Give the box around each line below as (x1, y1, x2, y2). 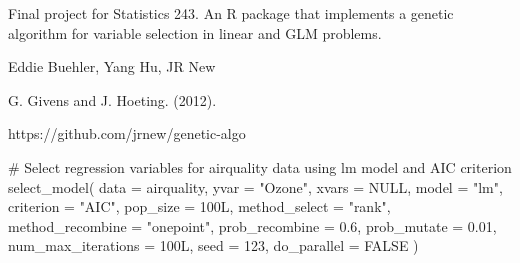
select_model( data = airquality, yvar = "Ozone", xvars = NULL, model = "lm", (8, 176, 503, 197)
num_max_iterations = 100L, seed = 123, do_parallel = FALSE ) (8, 235, 419, 256)
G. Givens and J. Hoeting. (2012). (8, 89, 217, 110)
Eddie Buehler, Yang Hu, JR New (8, 56, 216, 77)
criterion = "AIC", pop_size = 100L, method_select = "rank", (8, 196, 391, 217)
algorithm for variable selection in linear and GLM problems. (8, 22, 382, 43)
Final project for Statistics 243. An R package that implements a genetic (8, 3, 454, 23)
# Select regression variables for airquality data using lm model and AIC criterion (8, 156, 512, 177)
